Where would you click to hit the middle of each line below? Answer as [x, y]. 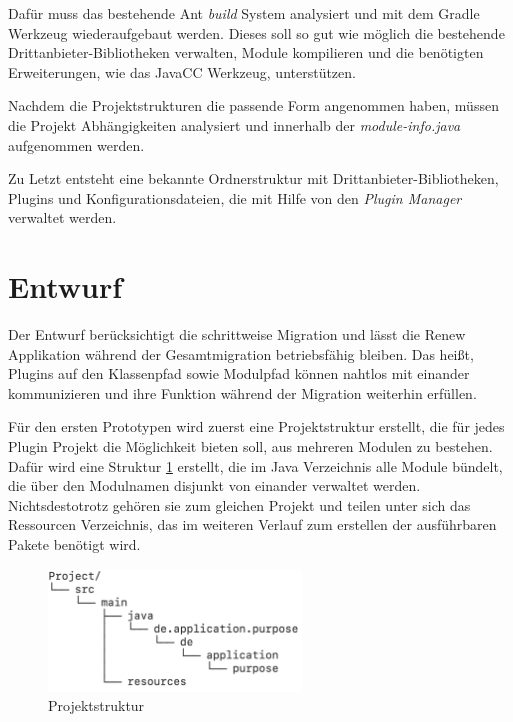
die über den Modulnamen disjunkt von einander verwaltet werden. [214, 485]
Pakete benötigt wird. [74, 544]
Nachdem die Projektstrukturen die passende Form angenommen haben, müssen [253, 105]
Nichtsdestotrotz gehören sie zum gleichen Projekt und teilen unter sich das [239, 504]
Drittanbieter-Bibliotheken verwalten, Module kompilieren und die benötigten [246, 52]
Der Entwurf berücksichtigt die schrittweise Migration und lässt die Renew [237, 334]
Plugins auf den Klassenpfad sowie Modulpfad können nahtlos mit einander [239, 373]
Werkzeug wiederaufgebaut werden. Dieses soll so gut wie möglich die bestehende [256, 32]
